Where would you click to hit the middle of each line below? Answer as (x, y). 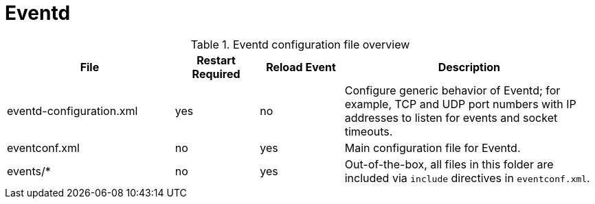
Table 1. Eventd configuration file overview (300, 44)
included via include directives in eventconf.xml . (467, 178)
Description (469, 67)
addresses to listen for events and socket (451, 117)
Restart (216, 60)
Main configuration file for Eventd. (433, 148)
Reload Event (301, 67)
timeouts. (369, 131)
